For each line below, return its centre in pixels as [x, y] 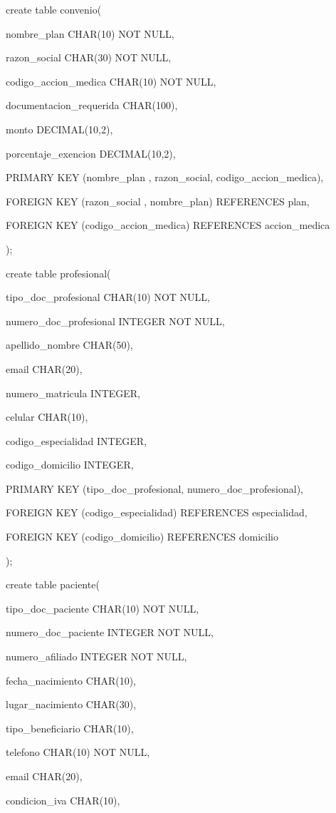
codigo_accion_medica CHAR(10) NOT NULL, [111, 81]
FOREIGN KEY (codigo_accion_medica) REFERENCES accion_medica [168, 225]
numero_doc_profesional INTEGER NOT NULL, [115, 321]
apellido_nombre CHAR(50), [69, 345]
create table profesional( [58, 273]
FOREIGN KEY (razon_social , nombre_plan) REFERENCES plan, [158, 201]
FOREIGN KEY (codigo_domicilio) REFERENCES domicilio [142, 537]
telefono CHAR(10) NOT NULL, [78, 752]
